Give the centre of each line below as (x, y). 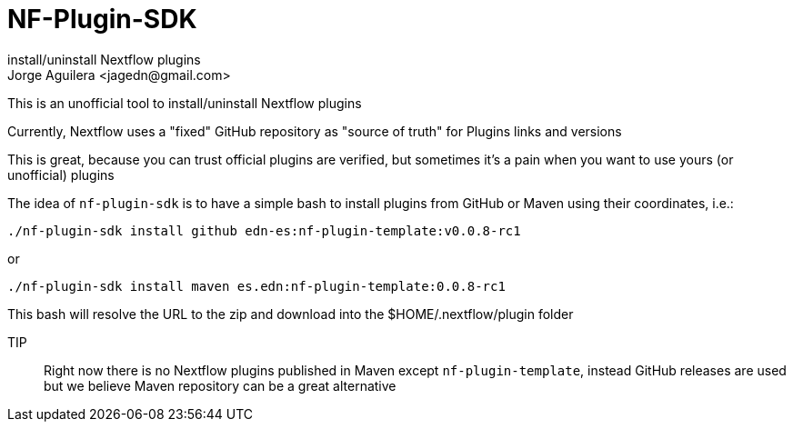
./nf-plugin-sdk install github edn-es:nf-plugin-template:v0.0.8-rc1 (264, 230)
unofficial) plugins (61, 175)
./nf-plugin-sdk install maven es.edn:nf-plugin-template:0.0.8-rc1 (256, 286)
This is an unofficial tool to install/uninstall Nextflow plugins (185, 103)
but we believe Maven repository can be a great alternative (220, 385)
